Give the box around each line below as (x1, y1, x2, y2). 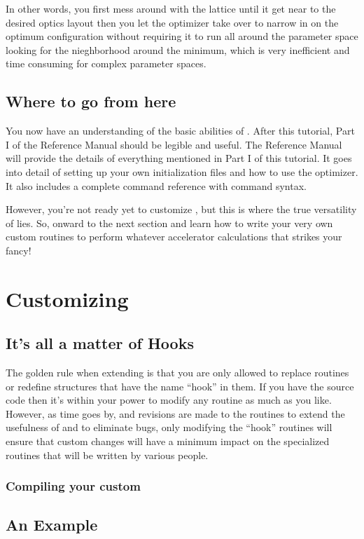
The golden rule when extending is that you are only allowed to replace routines (6, 365, 349, 380)
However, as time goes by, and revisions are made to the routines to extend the (6, 406, 345, 421)
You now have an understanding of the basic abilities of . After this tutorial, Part (6, 123, 355, 138)
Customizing (6, 284, 129, 313)
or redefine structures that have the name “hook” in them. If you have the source (6, 378, 354, 393)
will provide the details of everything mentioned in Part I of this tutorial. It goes (6, 151, 352, 165)
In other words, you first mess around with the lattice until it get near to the (6, 1, 336, 15)
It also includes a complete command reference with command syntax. (6, 178, 307, 193)
